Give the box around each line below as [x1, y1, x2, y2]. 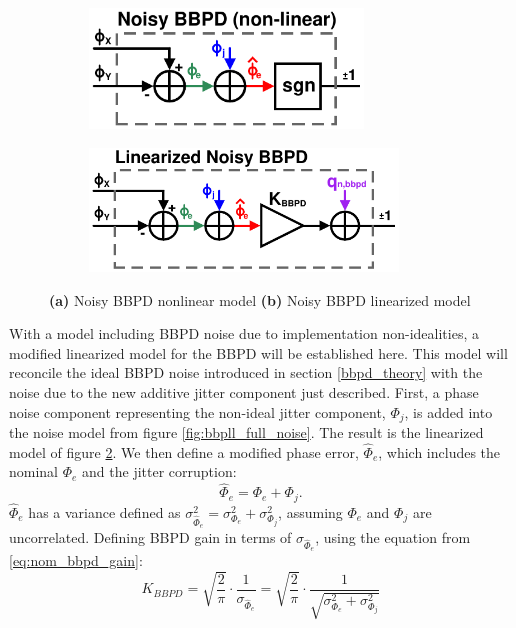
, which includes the [378, 441, 501, 462]
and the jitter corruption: [82, 461, 237, 482]
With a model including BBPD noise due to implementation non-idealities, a [9, 323, 479, 344]
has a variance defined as [28, 501, 181, 522]
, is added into [404, 401, 493, 422]
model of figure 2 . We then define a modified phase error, [9, 441, 359, 462]
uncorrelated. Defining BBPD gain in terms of [9, 526, 292, 547]
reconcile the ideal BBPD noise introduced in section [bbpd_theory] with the [9, 362, 483, 383]
